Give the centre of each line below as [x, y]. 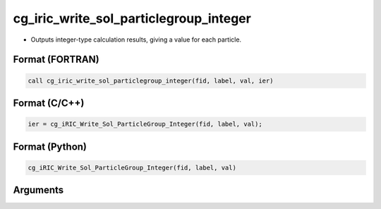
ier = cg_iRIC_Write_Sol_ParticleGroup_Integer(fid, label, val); [145, 124]
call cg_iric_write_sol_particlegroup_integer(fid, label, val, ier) [151, 80]
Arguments [38, 190]
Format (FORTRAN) [56, 60]
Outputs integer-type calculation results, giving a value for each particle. [136, 40]
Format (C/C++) [49, 103]
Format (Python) [50, 147]
